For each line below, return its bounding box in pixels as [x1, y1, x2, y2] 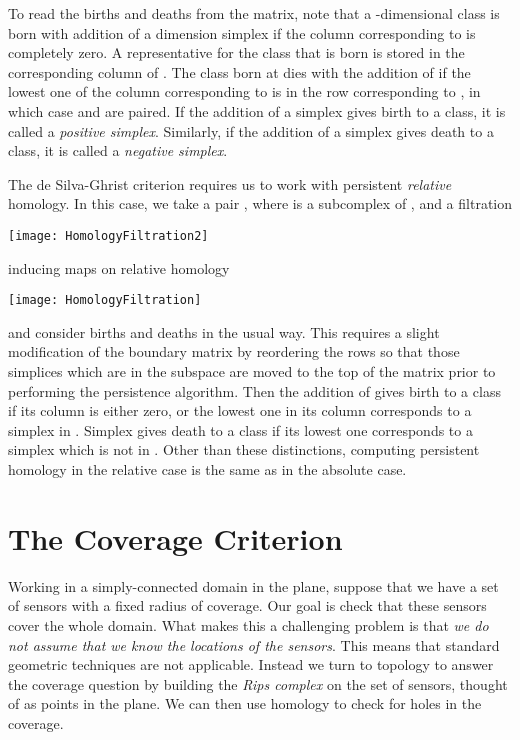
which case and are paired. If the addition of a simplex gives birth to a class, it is [8, 100, 506, 121]
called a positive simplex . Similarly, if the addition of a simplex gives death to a [8, 120, 494, 141]
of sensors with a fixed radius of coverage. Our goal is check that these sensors [8, 595, 487, 616]
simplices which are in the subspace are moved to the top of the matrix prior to [8, 361, 496, 382]
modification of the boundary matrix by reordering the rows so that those [8, 341, 460, 362]
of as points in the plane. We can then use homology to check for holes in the [8, 693, 482, 714]
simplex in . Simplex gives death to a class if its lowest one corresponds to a [8, 419, 473, 440]
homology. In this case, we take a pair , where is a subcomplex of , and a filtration [8, 193, 513, 214]
